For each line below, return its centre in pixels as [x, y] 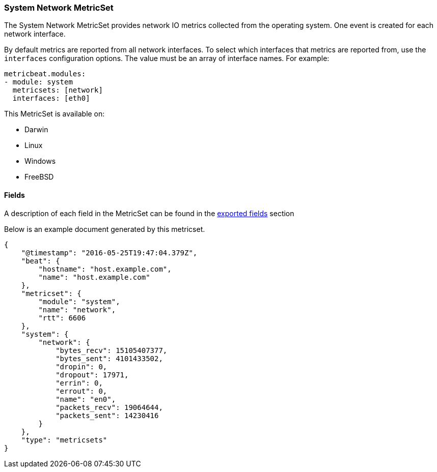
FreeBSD [39, 177]
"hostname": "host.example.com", [105, 269]
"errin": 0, [79, 383]
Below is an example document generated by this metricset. [105, 229]
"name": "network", [77, 309]
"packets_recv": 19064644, [109, 407]
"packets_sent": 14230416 [107, 415]
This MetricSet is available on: [54, 114]
